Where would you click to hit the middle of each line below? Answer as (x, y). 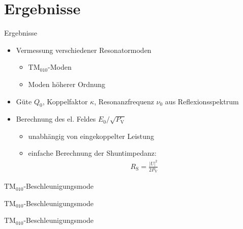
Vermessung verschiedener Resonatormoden (84, 50)
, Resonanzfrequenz (124, 101)
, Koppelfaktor (65, 101)
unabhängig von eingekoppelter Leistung (91, 136)
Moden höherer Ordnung (67, 84)
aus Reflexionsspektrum (202, 101)
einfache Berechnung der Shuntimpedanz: (92, 153)
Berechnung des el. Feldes (56, 119)
